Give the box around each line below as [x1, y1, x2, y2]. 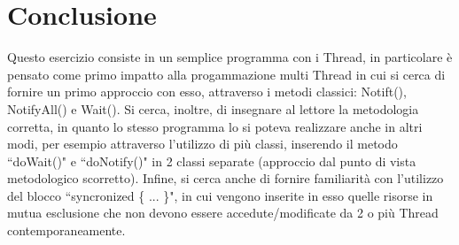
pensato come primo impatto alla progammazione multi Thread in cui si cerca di [7, 65, 446, 83]
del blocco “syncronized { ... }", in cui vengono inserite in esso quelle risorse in [7, 186, 433, 204]
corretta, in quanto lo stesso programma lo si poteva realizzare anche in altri [7, 117, 423, 135]
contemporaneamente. [7, 221, 126, 240]
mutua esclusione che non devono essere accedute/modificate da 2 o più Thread [7, 203, 439, 222]
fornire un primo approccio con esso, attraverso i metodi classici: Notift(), [7, 82, 407, 101]
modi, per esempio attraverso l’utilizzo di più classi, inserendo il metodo [7, 134, 398, 153]
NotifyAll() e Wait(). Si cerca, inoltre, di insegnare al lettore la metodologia [7, 99, 419, 118]
